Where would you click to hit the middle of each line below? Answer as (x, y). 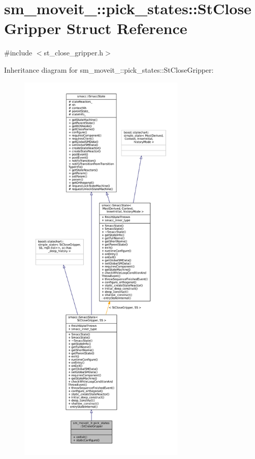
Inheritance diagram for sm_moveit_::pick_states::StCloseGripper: (109, 69)
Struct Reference (127, 28)
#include (18, 53)
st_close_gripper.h (74, 53)
